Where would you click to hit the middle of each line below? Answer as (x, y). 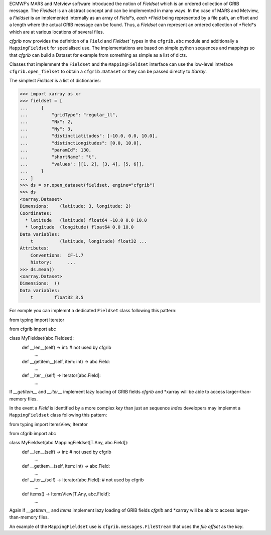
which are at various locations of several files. (57, 32)
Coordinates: (36, 213)
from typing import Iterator (37, 320)
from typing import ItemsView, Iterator (48, 424)
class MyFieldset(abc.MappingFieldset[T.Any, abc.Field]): (69, 443)
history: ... (53, 262)
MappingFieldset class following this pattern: (58, 415)
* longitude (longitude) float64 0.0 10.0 (80, 227)
